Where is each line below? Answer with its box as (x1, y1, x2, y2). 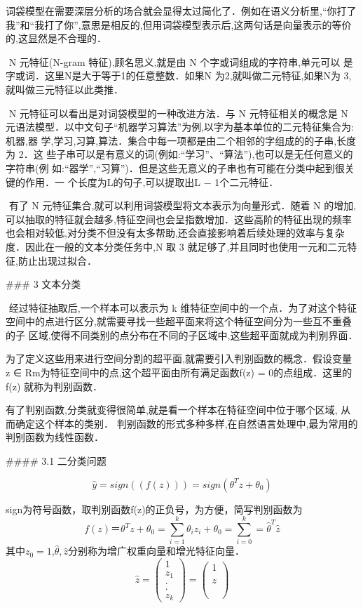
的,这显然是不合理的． (6, 31, 107, 46)
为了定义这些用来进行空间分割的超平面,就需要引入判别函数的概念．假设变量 (6, 351, 352, 366)
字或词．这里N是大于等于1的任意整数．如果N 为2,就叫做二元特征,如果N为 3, (6, 68, 352, 83)
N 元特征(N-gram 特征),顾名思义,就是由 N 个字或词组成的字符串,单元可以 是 (8, 54, 353, 69)
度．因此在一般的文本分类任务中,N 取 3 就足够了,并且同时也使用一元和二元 (6, 239, 348, 253)
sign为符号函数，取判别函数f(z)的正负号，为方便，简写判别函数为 (6, 501, 303, 516)
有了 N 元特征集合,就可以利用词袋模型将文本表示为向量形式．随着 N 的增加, (8, 198, 357, 213)
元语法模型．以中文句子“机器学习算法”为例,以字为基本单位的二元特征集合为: (6, 119, 354, 134)
